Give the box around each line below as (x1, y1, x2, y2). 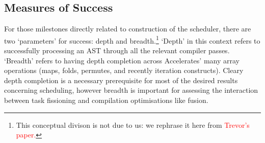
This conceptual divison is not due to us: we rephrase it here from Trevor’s (16, 119, 250, 130)
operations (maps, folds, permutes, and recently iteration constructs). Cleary (4, 65, 244, 76)
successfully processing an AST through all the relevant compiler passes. (4, 45, 230, 56)
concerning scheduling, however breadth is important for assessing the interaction (4, 85, 258, 95)
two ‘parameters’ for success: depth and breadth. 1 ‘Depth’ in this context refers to (4, 33, 260, 46)
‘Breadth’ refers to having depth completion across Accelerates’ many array (4, 55, 240, 65)
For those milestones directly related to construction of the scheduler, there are (4, 23, 251, 34)
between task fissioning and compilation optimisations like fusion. (4, 95, 208, 105)
